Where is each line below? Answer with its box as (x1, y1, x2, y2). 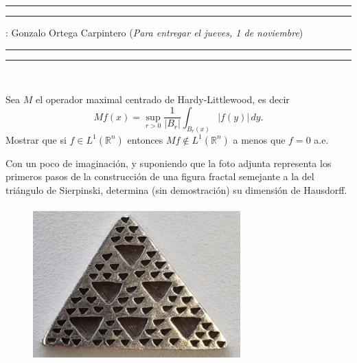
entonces (127, 132, 163, 146)
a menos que (233, 132, 286, 146)
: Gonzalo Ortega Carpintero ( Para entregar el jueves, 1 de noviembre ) (5, 25, 303, 39)
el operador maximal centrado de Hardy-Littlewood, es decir (35, 92, 290, 107)
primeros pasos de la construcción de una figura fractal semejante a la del (5, 169, 314, 184)
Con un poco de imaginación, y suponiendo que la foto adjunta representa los (5, 155, 332, 170)
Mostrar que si (5, 132, 67, 146)
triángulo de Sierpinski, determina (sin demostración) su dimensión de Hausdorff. (5, 182, 347, 197)
